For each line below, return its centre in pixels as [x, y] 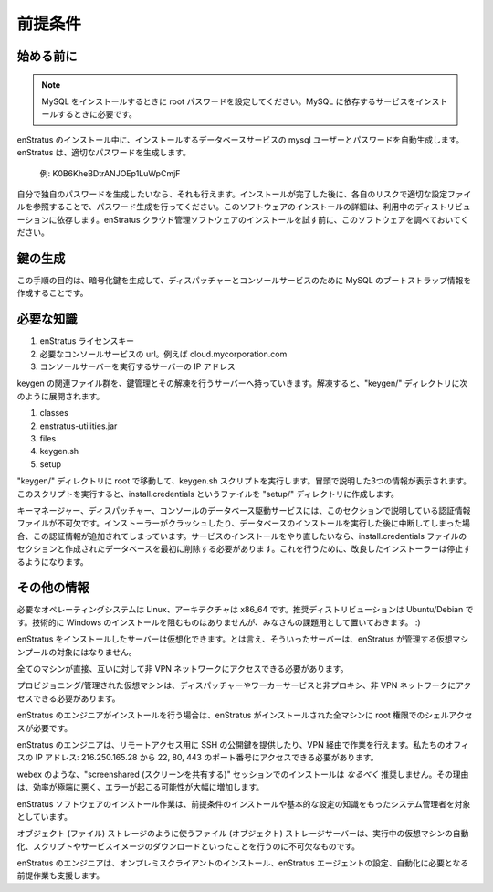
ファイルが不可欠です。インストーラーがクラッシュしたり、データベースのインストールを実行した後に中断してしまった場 [243, 523]
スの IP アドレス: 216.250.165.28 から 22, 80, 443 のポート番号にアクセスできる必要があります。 [198, 758]
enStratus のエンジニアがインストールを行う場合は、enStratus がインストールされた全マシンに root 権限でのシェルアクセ [245, 715]
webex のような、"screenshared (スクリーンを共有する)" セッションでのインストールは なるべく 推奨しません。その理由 [243, 774]
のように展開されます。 [61, 396]
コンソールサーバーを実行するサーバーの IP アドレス [138, 366]
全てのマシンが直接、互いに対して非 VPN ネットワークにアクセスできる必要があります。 [183, 669]
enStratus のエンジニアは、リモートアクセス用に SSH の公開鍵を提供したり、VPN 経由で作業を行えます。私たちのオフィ [243, 744]
